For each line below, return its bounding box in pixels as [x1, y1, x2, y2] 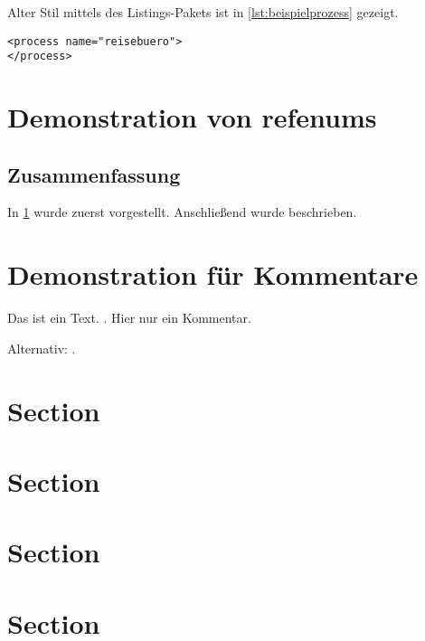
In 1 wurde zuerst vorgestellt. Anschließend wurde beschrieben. [7, 203, 357, 222]
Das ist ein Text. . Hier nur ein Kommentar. [7, 308, 251, 327]
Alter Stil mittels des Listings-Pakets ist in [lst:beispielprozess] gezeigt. [7, 3, 399, 21]
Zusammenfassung [7, 160, 181, 188]
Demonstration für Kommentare [7, 256, 419, 293]
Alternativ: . [7, 338, 76, 357]
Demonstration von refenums [7, 99, 377, 136]
